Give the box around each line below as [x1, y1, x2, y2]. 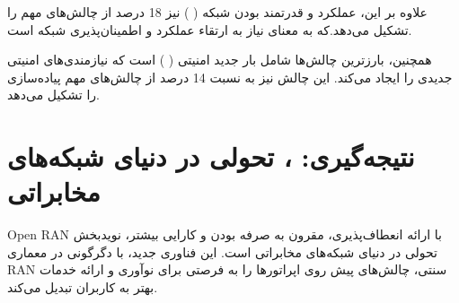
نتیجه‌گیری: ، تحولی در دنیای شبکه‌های [7, 138, 415, 175]
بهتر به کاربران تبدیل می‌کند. [7, 278, 158, 297]
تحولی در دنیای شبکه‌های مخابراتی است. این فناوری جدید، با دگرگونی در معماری [7, 242, 438, 261]
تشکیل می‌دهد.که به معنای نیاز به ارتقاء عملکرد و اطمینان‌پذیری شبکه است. [7, 20, 412, 39]
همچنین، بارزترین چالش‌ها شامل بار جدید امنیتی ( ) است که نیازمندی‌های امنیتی [7, 50, 432, 69]
